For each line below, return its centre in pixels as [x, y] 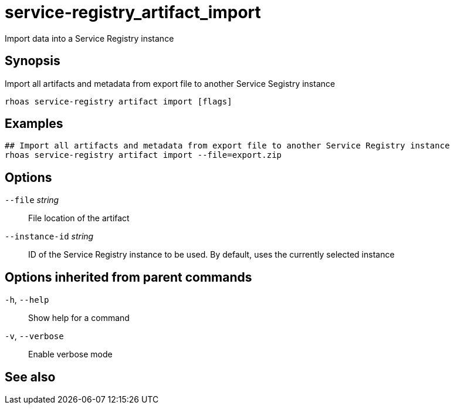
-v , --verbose [34, 336]
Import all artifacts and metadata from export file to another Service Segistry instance [170, 83]
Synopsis [33, 61]
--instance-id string [49, 236]
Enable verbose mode [70, 354]
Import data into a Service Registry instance [89, 38]
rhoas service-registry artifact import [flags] [118, 101]
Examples [34, 124]
